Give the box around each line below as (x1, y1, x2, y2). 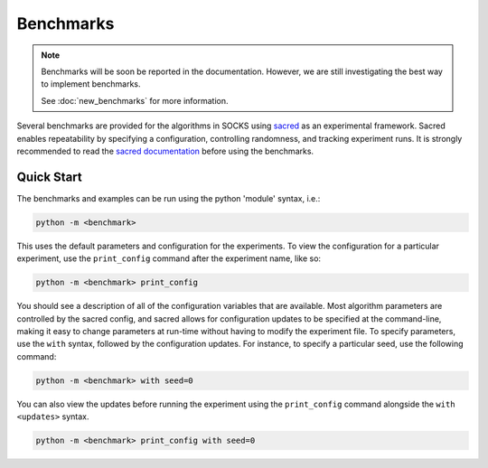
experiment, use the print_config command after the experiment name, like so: (16, 253, 321, 264)
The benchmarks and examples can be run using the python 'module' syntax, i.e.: (16, 192, 321, 203)
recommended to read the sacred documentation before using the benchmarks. (16, 145, 314, 156)
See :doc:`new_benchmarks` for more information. (41, 95, 229, 106)
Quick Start (16, 169, 82, 184)
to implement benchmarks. (41, 79, 141, 89)
